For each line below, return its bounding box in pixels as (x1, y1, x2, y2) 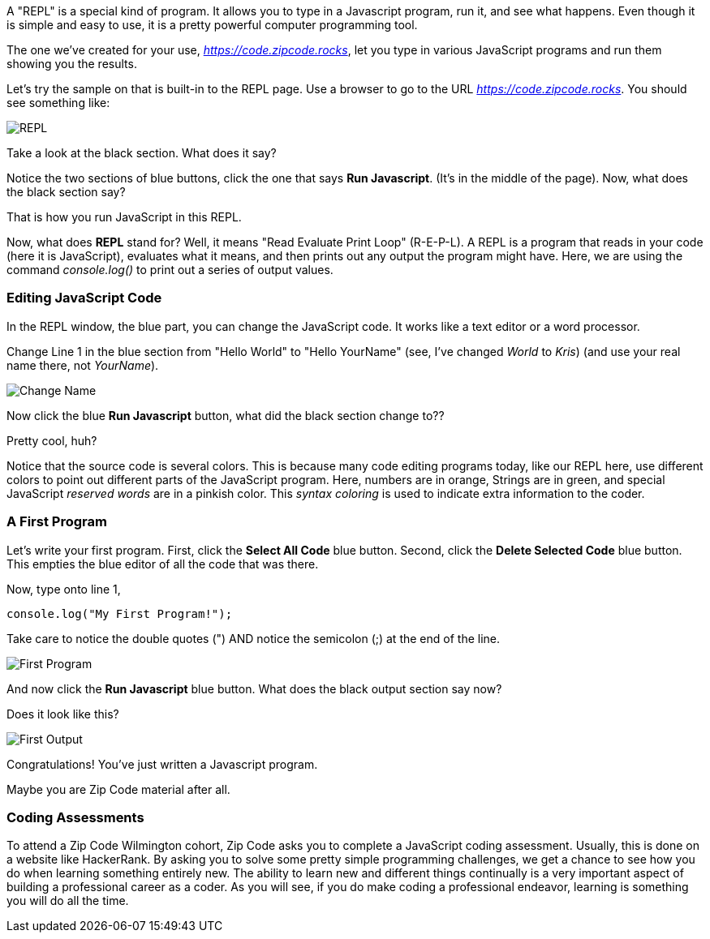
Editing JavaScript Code (6, 289, 162, 307)
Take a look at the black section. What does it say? (6, 146, 277, 160)
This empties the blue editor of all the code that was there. (6, 556, 319, 571)
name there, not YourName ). (6, 358, 159, 372)
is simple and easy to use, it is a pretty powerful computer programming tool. (6, 18, 418, 32)
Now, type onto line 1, (6, 581, 121, 596)
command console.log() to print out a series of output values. (6, 263, 333, 277)
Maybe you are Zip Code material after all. (6, 782, 230, 796)
